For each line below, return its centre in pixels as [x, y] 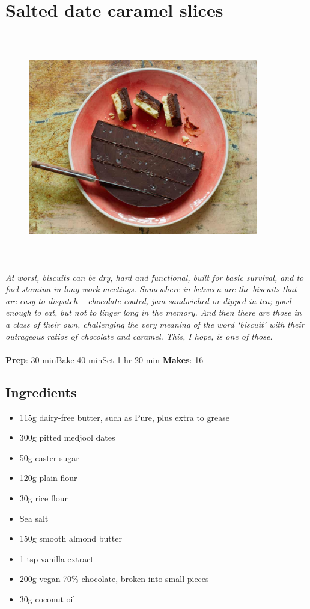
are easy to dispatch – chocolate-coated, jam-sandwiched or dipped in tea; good [148, 300]
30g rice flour [44, 497]
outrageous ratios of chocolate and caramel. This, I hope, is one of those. [139, 336]
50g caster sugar [49, 457]
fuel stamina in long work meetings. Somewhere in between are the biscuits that [151, 289]
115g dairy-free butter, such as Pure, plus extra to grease [124, 417]
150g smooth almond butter [71, 538]
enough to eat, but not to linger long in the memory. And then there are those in [153, 312]
